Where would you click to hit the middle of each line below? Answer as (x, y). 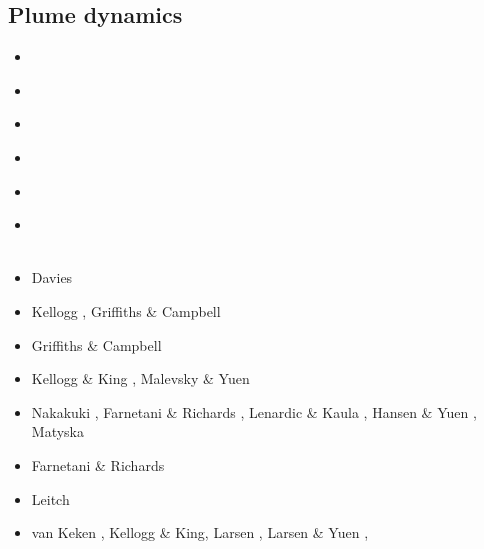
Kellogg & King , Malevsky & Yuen (140, 378)
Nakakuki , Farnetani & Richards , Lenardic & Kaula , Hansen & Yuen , (254, 411)
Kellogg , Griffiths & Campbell (126, 310)
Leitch (50, 498)
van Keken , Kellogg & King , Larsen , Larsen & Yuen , (200, 532)
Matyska (57, 431)
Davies (52, 277)
